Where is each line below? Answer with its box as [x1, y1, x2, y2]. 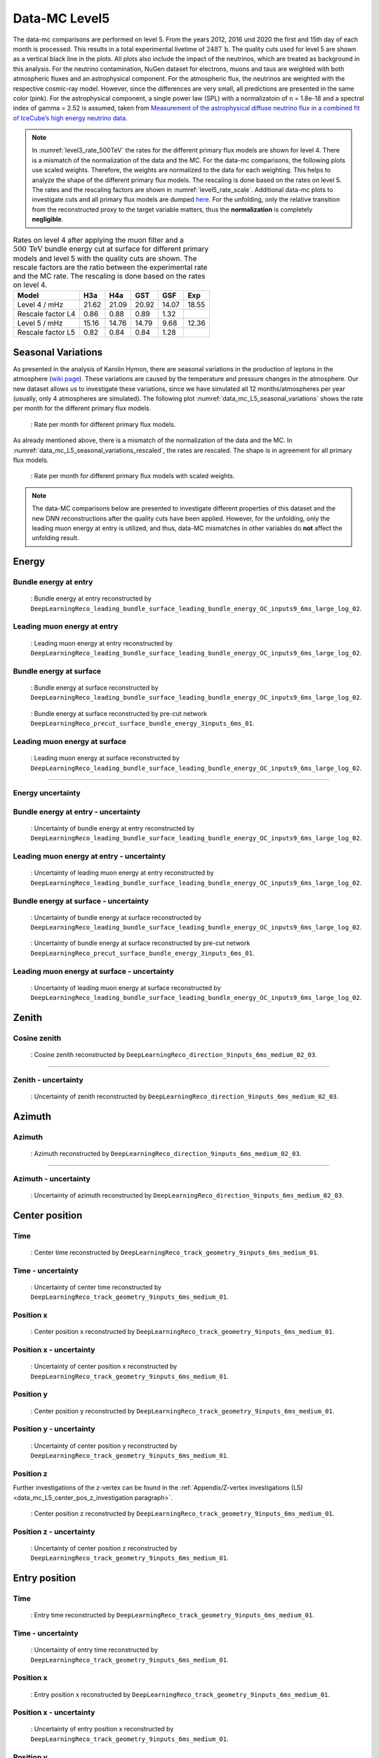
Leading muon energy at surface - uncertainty [13, 966, 175, 976]
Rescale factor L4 [17, 309, 76, 319]
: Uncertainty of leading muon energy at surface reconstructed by [30, 983, 221, 992]
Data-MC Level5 [13, 11, 110, 26]
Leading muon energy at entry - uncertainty [13, 852, 166, 861]
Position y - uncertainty [13, 1424, 95, 1434]
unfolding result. [32, 534, 79, 542]
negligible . [32, 215, 64, 224]
